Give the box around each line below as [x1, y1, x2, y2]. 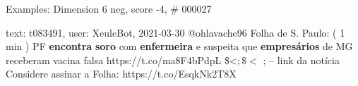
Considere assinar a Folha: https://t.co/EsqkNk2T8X [6, 66, 237, 81]
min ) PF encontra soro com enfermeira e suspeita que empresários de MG [6, 39, 353, 54]
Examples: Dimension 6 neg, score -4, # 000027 [6, 1, 212, 16]
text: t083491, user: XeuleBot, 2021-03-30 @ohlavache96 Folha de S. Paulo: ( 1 [6, 25, 345, 39]
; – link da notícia [263, 52, 340, 67]
